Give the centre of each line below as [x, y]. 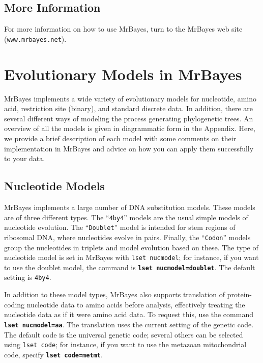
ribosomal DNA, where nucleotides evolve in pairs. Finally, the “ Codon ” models [127, 237]
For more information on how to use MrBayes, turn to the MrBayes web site [123, 29]
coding [14, 304]
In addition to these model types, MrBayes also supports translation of [115, 294]
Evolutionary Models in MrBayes [123, 74]
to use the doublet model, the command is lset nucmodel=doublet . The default [130, 267]
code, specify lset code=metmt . [53, 354]
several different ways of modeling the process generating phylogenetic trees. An [129, 118]
